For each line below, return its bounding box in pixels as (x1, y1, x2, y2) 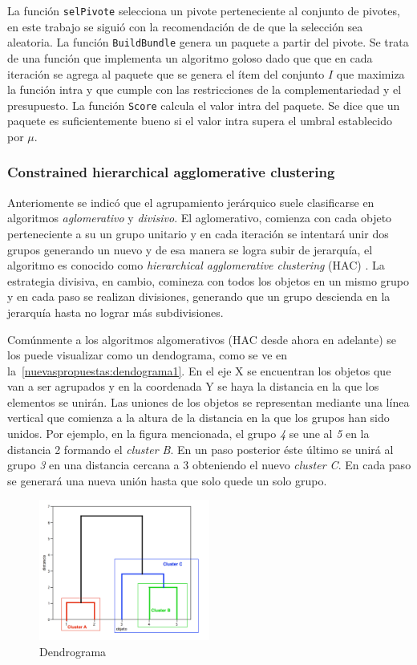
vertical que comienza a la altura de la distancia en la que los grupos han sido (7, 409, 390, 426)
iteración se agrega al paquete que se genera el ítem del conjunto (7, 65, 325, 82)
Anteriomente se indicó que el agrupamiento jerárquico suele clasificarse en (7, 193, 374, 210)
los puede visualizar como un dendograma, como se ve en (7, 347, 288, 363)
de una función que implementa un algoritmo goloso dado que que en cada (7, 49, 373, 66)
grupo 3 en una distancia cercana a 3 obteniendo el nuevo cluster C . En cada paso (7, 456, 411, 473)
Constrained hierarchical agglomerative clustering (7, 162, 335, 182)
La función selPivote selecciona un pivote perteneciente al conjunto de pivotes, (7, 2, 400, 18)
